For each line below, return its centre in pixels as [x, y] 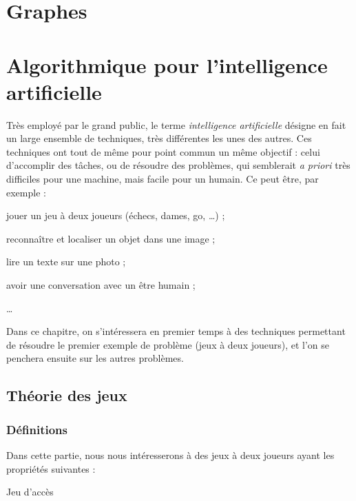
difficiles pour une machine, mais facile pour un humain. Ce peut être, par [163, 179]
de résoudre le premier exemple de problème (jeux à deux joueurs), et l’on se [168, 344]
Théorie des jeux [67, 395]
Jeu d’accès [30, 492]
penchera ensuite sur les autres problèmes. [95, 358]
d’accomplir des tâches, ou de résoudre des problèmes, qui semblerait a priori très [178, 165]
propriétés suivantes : [51, 468]
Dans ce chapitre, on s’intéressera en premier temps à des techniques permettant [176, 331]
